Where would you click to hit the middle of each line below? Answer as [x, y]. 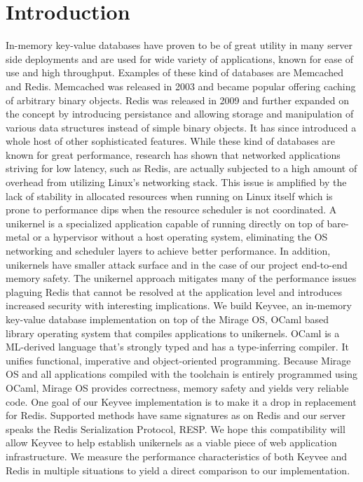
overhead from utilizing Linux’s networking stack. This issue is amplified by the [176, 182]
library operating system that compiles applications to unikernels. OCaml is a [173, 333]
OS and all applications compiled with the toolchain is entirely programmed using [182, 374]
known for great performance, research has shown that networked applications [173, 154]
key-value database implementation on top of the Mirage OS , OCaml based [167, 319]
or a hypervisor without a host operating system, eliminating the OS [180, 237]
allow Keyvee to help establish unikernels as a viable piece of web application [171, 442]
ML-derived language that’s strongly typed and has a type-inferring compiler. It [177, 347]
